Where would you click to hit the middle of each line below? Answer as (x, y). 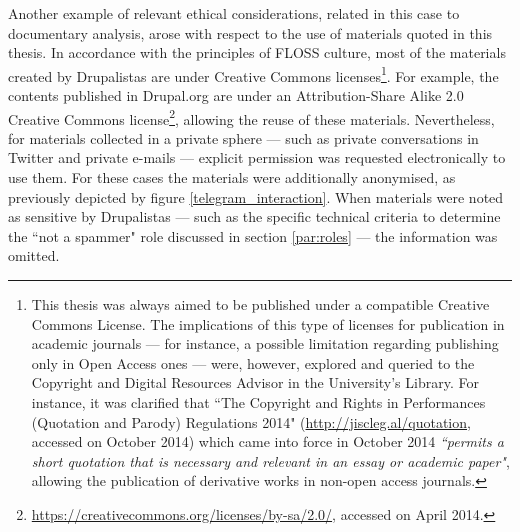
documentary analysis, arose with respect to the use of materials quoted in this (250, 32)
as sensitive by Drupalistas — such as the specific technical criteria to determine (254, 216)
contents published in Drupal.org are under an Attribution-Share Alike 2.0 (236, 95)
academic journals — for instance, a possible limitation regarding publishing (265, 343)
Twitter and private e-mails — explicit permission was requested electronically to (257, 157)
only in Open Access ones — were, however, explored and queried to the (253, 362)
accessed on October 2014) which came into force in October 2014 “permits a (267, 441)
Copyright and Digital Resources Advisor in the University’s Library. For (255, 382)
